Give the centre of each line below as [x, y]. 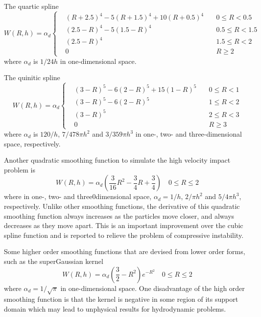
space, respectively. [32, 143]
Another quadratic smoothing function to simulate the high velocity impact [117, 160]
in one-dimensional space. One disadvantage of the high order [153, 288]
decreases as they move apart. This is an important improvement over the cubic [124, 225]
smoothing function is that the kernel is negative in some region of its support [121, 299]
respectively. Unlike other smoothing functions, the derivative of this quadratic [122, 206]
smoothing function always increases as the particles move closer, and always [119, 216]
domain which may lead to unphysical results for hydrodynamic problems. [115, 308]
